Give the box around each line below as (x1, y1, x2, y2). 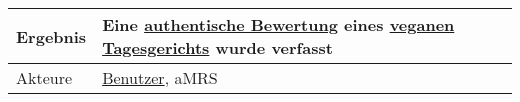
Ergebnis (16, 24, 87, 48)
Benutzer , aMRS (102, 66, 218, 89)
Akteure (16, 66, 73, 89)
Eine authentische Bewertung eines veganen (102, 13, 455, 36)
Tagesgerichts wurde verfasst (102, 36, 333, 59)
